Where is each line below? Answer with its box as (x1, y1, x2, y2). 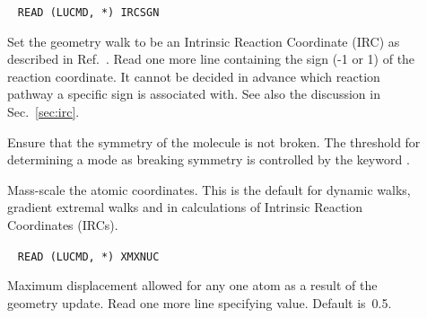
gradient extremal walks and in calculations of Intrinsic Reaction (7, 198, 363, 216)
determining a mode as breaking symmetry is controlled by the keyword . (7, 150, 410, 169)
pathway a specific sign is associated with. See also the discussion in (7, 84, 380, 103)
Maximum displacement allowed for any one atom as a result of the (7, 276, 378, 295)
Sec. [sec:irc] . (7, 102, 80, 121)
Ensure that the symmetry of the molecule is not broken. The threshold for (7, 132, 421, 151)
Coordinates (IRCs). (7, 216, 118, 234)
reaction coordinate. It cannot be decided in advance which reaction (7, 66, 380, 85)
